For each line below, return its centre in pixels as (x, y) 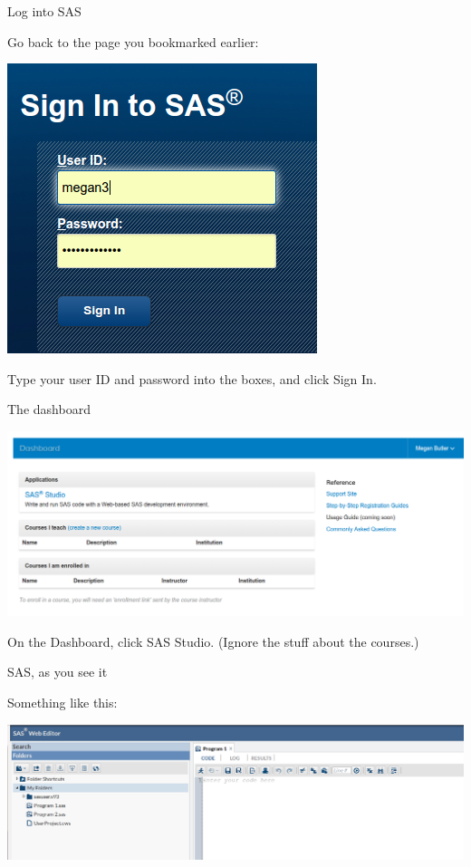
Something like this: (62, 702)
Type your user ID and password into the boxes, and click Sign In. (192, 378)
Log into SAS (44, 11)
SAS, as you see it (58, 672)
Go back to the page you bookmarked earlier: (133, 41)
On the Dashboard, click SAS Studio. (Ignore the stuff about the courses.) (213, 641)
